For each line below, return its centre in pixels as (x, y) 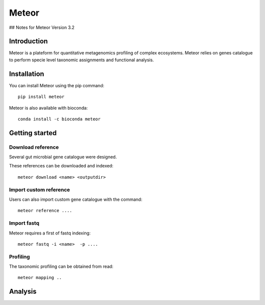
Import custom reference (40, 189)
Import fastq (24, 223)
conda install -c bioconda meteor (59, 119)
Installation (26, 74)
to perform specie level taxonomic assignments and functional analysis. (81, 60)
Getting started (33, 133)
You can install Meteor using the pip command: (57, 85)
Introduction (28, 41)
